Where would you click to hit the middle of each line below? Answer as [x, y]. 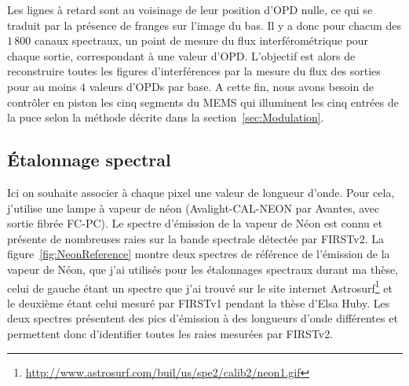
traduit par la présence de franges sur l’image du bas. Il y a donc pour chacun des [204, 25]
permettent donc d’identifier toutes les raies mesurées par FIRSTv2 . [170, 333]
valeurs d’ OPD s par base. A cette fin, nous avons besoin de [231, 86]
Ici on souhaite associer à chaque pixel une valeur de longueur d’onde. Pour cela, [201, 192]
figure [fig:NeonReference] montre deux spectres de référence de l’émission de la [199, 254]
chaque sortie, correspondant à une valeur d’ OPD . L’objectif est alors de [181, 55]
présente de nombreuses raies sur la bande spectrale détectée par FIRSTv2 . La [195, 238]
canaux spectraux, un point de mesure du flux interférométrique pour [201, 40]
